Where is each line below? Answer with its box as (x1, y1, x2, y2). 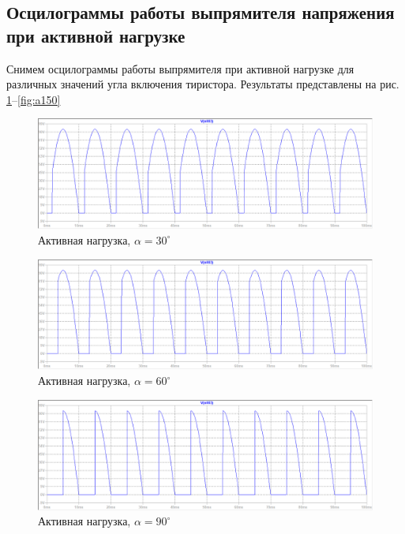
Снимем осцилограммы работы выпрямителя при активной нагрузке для (6, 60, 354, 77)
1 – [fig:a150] (6, 91, 61, 107)
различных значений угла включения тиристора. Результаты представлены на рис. (6, 76, 399, 92)
